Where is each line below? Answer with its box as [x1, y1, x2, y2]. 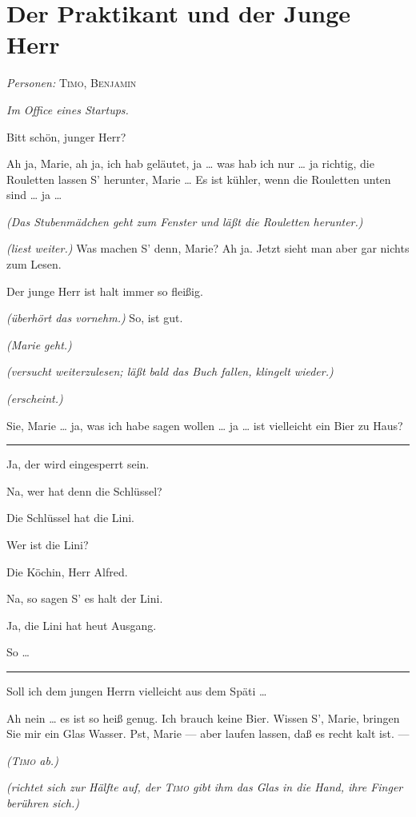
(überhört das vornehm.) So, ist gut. [6, 309, 183, 326]
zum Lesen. [6, 256, 62, 273]
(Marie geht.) [6, 336, 72, 353]
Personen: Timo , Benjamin [6, 74, 137, 91]
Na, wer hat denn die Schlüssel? [6, 482, 162, 499]
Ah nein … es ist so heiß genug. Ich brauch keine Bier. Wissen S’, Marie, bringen [6, 709, 400, 726]
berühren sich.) [6, 794, 79, 811]
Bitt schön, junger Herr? [6, 128, 126, 145]
